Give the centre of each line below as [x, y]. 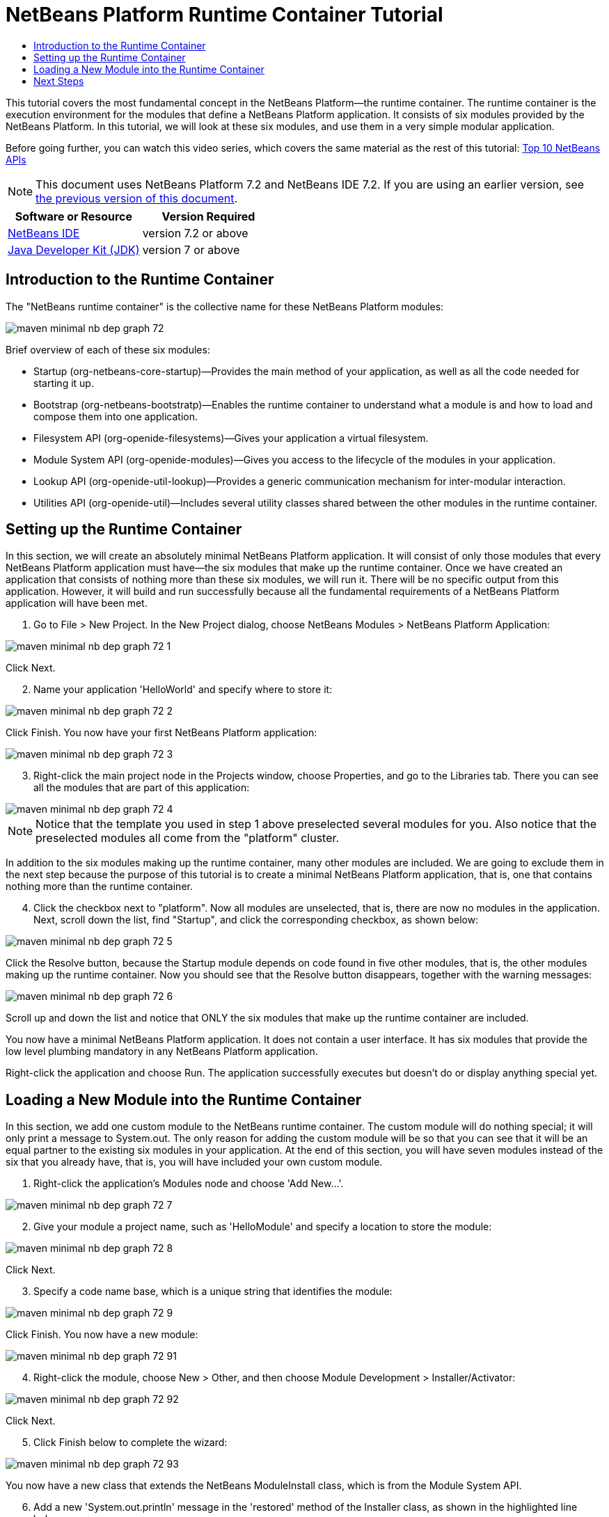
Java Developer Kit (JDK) [74, 249]
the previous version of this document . [137, 198]
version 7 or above [191, 249]
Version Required [208, 216]
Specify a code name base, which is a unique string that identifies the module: [213, 1292]
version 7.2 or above [195, 233]
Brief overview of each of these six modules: [108, 349]
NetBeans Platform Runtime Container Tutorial [224, 15]
